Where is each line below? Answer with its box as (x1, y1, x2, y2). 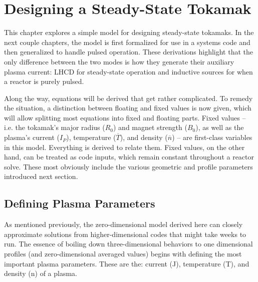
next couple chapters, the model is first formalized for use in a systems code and (4, 36, 250, 47)
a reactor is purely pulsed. (4, 76, 84, 86)
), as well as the (195, 122, 244, 132)
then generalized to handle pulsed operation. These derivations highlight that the (4, 46, 253, 57)
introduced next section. (4, 171, 78, 181)
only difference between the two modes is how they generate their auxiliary (4, 56, 234, 66)
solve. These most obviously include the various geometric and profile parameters (4, 161, 253, 171)
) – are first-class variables (172, 132, 252, 142)
